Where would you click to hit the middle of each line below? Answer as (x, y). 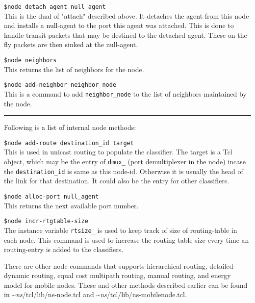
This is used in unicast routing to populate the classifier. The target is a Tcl (118, 152)
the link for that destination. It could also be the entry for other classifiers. (117, 181)
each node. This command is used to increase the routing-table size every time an (127, 240)
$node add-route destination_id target (69, 143)
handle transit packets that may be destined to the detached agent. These (115, 35)
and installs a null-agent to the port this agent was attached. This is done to (119, 25)
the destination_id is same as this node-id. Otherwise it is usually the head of (124, 171)
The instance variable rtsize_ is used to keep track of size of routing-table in (121, 230)
